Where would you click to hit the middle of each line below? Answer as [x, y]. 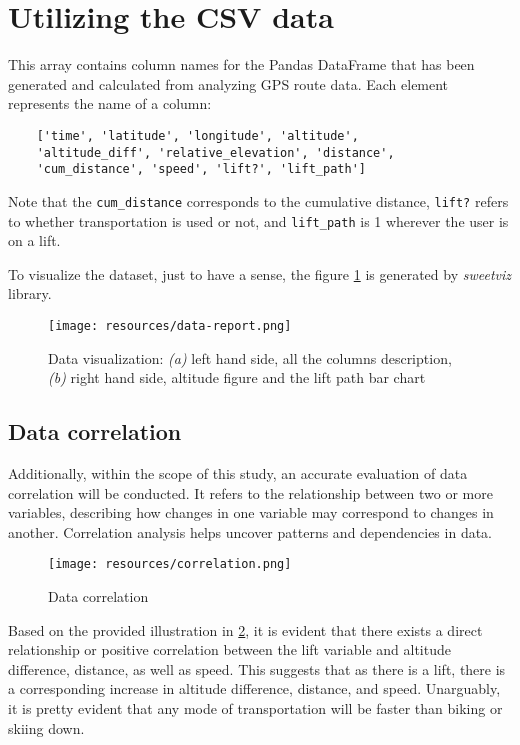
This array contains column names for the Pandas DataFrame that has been [241, 64]
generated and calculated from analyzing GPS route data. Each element [228, 83]
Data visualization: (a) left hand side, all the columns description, [250, 357]
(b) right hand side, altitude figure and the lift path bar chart [237, 377]
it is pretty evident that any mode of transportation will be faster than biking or [255, 708]
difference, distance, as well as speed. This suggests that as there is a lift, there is [257, 668]
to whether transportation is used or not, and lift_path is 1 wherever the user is [258, 220]
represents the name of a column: [110, 103]
